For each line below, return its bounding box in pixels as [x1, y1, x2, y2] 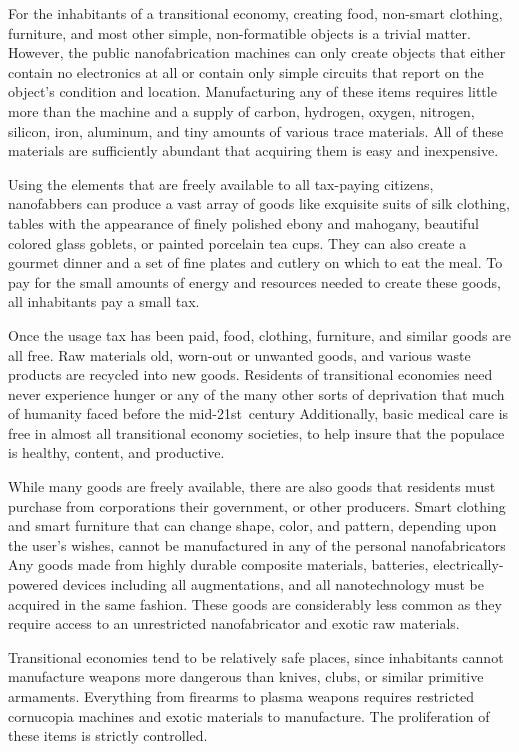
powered [8, 574, 59, 595]
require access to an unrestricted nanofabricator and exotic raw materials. [8, 613, 460, 634]
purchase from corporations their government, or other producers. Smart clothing [8, 495, 506, 516]
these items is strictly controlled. [8, 725, 208, 746]
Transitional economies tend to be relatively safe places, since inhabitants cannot [8, 646, 504, 667]
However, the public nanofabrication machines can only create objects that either [8, 42, 506, 63]
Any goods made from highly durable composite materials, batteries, [8, 554, 429, 575]
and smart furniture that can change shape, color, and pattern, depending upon [8, 515, 497, 536]
